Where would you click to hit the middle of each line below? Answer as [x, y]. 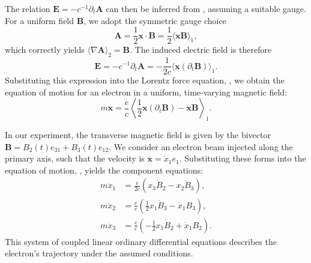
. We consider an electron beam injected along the [201, 146]
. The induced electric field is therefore [201, 50]
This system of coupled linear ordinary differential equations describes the [141, 241]
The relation [28, 8]
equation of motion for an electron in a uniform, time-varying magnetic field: [146, 92]
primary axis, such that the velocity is [75, 158]
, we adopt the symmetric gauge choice [155, 20]
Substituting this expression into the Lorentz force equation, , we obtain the [145, 80]
